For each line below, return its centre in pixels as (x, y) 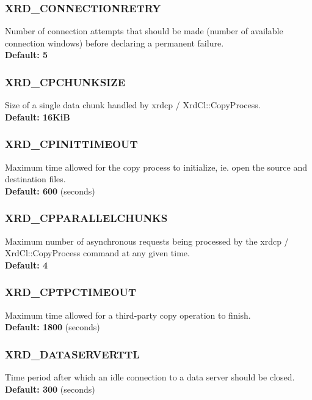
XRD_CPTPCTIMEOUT (71, 292)
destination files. (35, 179)
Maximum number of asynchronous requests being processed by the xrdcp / (147, 241)
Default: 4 (27, 265)
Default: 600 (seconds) (50, 191)
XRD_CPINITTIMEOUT (71, 144)
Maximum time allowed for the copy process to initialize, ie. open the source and (156, 167)
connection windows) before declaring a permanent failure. (114, 43)
